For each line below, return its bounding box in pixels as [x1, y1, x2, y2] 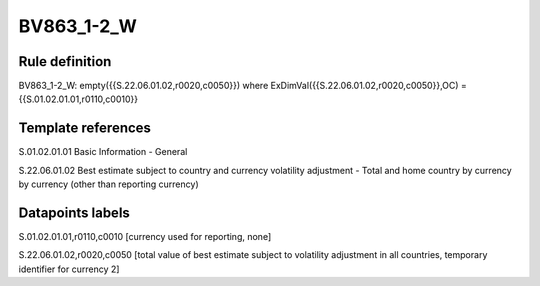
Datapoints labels [18, 204, 130, 221]
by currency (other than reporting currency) [18, 178, 199, 190]
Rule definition [18, 53, 112, 70]
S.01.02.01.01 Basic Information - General [18, 146, 188, 158]
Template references [18, 120, 152, 137]
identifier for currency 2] [18, 263, 120, 275]
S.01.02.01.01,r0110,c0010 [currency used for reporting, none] [18, 231, 272, 243]
